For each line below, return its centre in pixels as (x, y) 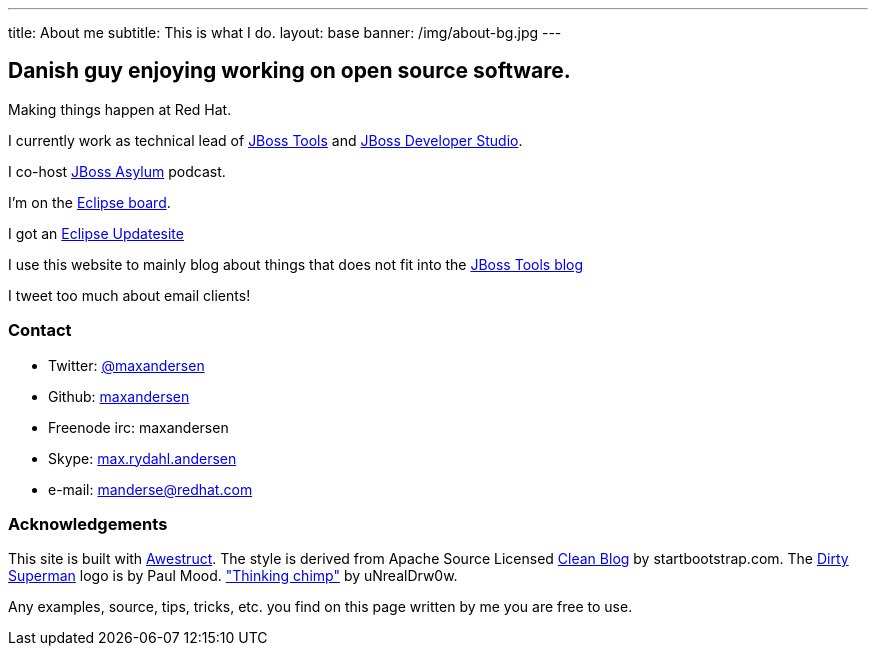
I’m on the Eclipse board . (89, 202)
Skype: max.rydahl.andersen (142, 458)
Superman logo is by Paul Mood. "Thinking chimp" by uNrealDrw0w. (233, 576)
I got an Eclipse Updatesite (96, 233)
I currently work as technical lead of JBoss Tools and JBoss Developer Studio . (265, 140)
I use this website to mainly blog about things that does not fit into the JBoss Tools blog (296, 264)
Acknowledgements (88, 523)
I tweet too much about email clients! (129, 295)
